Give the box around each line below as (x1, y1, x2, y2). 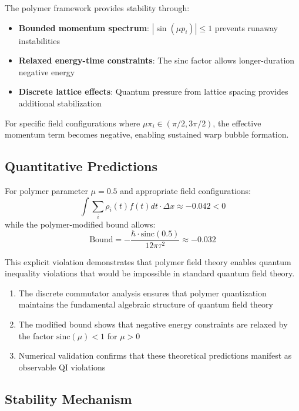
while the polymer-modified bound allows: (5, 218, 156, 230)
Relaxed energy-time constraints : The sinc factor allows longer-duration (18, 54, 295, 66)
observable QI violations (18, 360, 106, 373)
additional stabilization (18, 96, 102, 109)
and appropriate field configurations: (120, 184, 251, 196)
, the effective (213, 116, 261, 129)
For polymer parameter (5, 184, 88, 196)
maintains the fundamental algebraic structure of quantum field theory (18, 298, 273, 310)
